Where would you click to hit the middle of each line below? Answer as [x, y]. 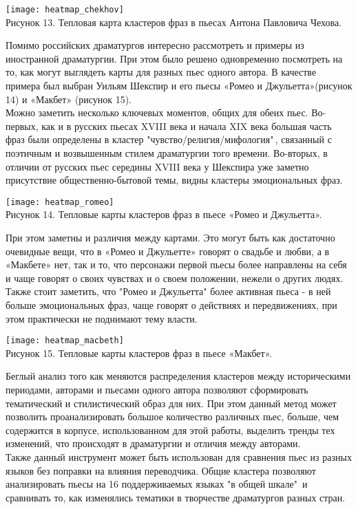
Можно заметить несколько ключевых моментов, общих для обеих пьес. [157, 112]
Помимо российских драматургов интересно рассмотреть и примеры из [155, 45]
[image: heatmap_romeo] [60, 202]
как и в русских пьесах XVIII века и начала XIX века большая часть [187, 126]
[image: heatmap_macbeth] [65, 341]
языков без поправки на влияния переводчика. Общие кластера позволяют [161, 470]
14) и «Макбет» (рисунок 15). [69, 99]
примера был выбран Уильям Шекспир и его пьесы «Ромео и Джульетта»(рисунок [179, 86]
